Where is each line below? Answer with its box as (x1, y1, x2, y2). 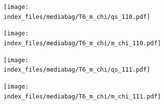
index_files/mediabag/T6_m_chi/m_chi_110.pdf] (3, 39, 161, 47)
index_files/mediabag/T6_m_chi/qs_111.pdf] (3, 66, 150, 74)
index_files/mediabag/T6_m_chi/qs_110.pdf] (3, 13, 150, 20)
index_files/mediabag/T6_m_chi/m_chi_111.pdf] (3, 93, 161, 100)
